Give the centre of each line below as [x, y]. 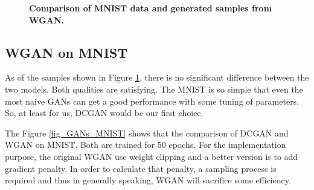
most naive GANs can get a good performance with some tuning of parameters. [152, 101]
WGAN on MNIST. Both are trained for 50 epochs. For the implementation [146, 145]
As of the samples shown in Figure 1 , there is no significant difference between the [157, 77]
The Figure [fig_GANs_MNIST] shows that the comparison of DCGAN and [147, 133]
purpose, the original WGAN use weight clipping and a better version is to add [152, 156]
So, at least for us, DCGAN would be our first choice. [104, 113]
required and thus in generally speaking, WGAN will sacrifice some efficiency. [148, 180]
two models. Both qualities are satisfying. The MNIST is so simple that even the [154, 89]
